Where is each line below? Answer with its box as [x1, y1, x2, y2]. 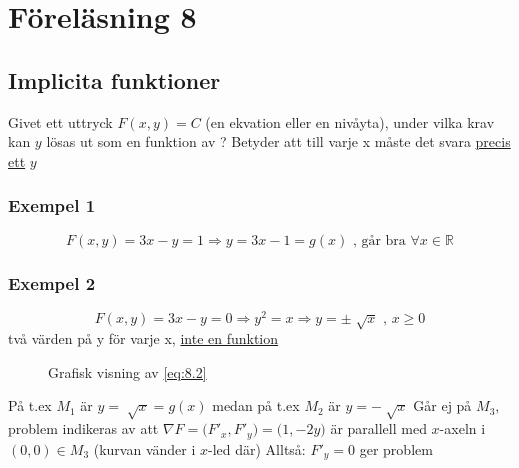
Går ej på [413, 395, 472, 416]
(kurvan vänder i [93, 438, 196, 459]
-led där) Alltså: [208, 438, 306, 459]
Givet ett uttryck [8, 111, 113, 132]
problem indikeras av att [8, 418, 159, 439]
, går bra [352, 233, 406, 248]
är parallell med [330, 418, 427, 439]
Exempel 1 [8, 193, 96, 218]
